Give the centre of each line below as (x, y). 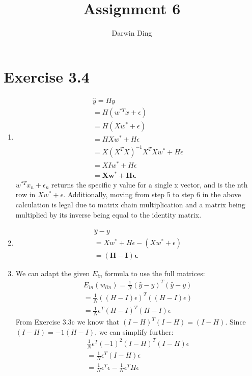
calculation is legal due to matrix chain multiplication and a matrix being (130, 205)
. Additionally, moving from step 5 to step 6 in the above (152, 194)
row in (25, 194)
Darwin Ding (132, 33)
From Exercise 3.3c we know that (67, 322)
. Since (235, 322)
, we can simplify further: (134, 331)
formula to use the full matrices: (155, 273)
